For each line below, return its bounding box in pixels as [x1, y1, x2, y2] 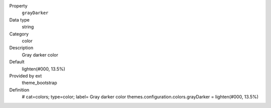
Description [9, 45, 34, 51]
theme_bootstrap [22, 80, 57, 86]
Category [9, 30, 29, 37]
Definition [9, 86, 30, 92]
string [22, 24, 34, 30]
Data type [9, 16, 30, 22]
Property [9, 3, 28, 8]
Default [9, 59, 25, 65]
